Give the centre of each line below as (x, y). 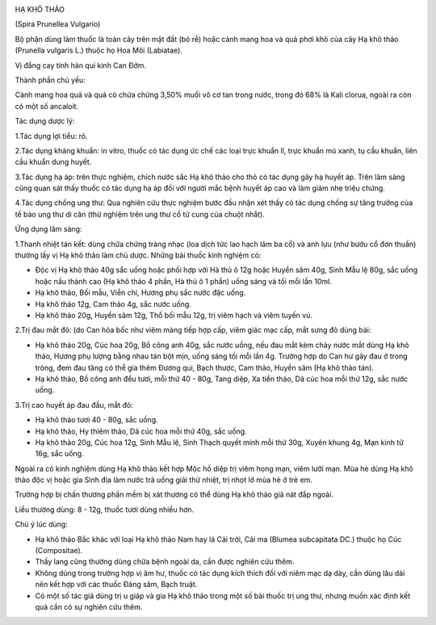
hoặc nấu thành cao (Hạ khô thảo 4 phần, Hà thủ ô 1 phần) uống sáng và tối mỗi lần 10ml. (184, 281)
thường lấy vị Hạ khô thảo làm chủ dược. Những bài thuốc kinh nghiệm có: (138, 255)
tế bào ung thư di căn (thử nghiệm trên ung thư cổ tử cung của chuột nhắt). (140, 214)
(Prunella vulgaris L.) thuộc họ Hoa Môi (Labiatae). (99, 50)
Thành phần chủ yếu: (50, 80)
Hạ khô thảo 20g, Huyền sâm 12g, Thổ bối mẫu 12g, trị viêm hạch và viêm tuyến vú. (174, 315)
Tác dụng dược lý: (45, 121)
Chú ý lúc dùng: (41, 524)
